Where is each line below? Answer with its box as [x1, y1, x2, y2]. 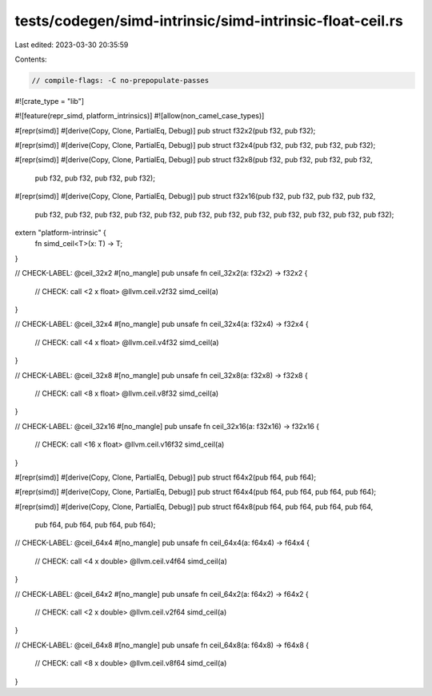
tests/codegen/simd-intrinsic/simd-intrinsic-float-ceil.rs [14, 12, 403, 30]
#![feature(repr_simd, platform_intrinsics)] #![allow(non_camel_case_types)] [14, 111, 265, 121]
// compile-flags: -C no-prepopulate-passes [31, 76, 210, 85]
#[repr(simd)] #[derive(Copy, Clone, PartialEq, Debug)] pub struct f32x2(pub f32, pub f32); [14, 125, 316, 135]
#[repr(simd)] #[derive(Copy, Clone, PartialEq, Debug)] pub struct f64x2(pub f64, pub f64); [14, 472, 316, 482]
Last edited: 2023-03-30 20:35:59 [14, 40, 129, 50]
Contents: [14, 54, 47, 64]
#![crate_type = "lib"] [14, 96, 84, 105]
